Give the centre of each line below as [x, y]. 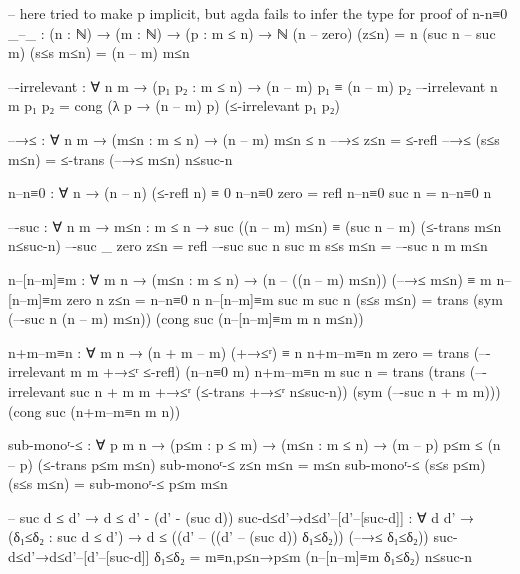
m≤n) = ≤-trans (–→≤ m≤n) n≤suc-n [120, 158]
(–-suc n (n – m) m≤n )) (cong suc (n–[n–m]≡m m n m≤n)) [186, 318]
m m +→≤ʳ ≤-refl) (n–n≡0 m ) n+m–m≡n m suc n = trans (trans [268, 371]
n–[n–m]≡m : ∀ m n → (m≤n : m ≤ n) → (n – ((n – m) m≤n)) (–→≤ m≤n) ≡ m [250, 278]
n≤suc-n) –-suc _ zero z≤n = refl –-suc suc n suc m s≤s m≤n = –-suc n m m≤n [248, 245]
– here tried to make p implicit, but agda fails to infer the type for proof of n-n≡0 [258, 13]
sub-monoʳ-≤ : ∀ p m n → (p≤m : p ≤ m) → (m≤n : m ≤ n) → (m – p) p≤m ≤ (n [254, 444]
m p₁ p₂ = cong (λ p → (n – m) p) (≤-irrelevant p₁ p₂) [174, 105]
